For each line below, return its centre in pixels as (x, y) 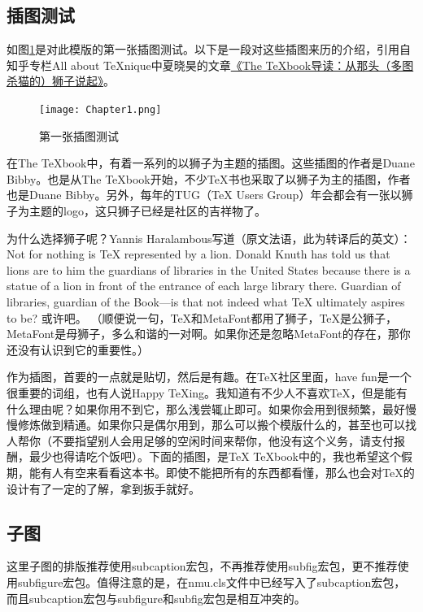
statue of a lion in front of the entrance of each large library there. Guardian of (204, 286)
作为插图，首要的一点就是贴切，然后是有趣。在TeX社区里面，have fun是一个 (209, 377)
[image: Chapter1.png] (100, 109)
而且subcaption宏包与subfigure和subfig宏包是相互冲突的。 (156, 598)
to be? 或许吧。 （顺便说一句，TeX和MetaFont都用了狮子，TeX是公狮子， (202, 317)
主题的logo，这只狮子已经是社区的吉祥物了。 (147, 211)
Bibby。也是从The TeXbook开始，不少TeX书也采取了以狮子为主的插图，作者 (209, 178)
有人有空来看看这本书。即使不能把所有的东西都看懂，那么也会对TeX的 (227, 472)
